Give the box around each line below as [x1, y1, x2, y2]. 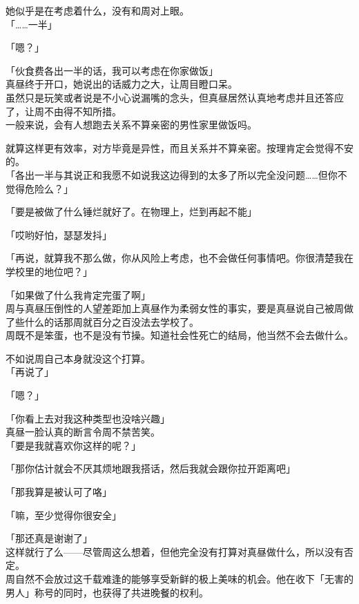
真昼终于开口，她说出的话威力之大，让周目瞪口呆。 [6, 77, 237, 91]
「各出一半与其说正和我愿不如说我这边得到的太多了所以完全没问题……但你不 [6, 167, 347, 182]
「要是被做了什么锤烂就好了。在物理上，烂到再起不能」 [6, 204, 257, 219]
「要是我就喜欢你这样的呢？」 [6, 438, 141, 452]
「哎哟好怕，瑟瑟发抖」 [6, 227, 112, 242]
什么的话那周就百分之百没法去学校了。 [24, 314, 199, 329]
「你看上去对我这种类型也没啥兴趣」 [6, 411, 170, 425]
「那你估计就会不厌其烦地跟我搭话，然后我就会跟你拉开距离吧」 [6, 461, 295, 476]
